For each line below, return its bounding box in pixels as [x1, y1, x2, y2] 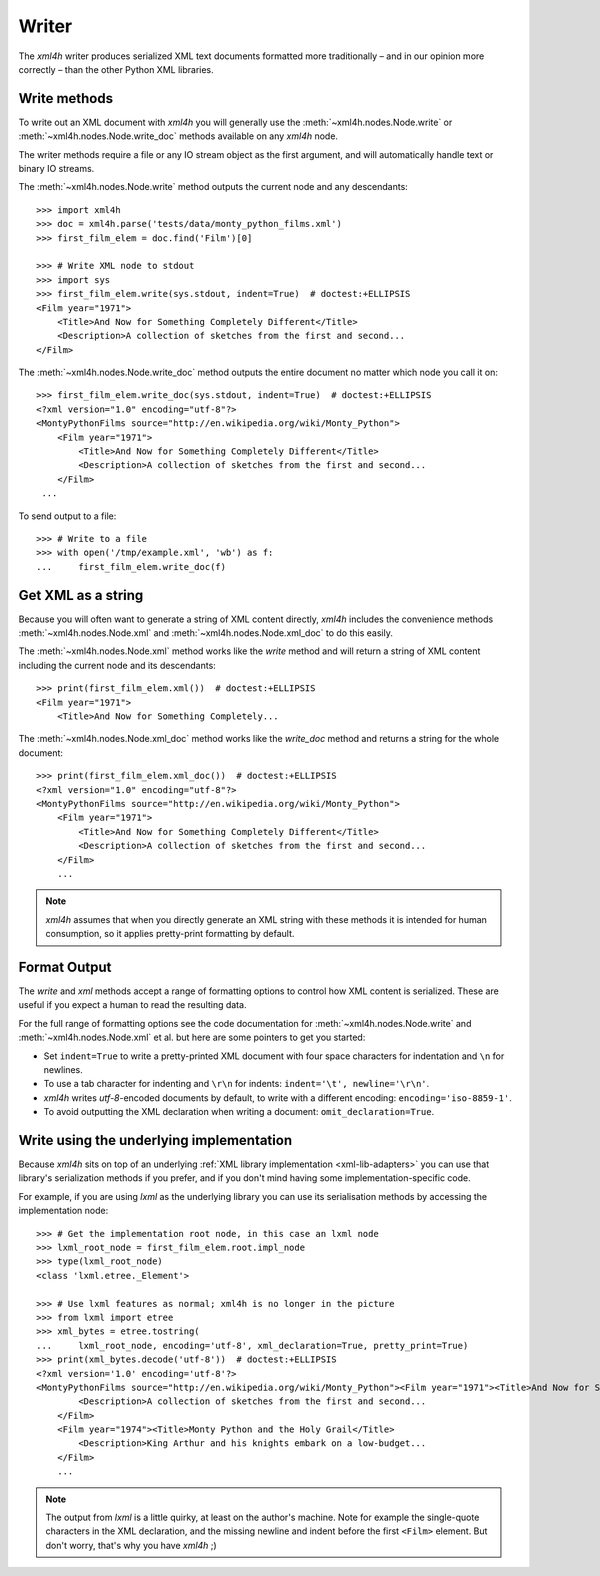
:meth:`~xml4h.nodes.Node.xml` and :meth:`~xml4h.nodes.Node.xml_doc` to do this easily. [18, 627, 394, 639]
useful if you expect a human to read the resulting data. [18, 999, 247, 1011]
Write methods [18, 90, 114, 107]
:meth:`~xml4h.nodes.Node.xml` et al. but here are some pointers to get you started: [18, 1031, 366, 1044]
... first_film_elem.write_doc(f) [36, 561, 227, 572]
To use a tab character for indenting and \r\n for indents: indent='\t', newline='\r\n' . [43, 1078, 430, 1090]
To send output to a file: [18, 510, 117, 522]
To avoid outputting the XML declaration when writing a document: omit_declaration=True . [43, 1106, 435, 1118]
